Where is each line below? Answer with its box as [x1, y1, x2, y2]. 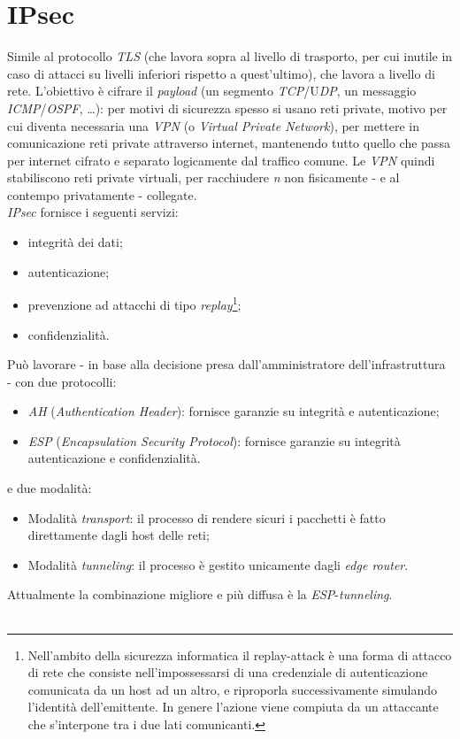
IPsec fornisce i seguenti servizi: [7, 203, 179, 221]
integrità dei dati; [27, 233, 123, 251]
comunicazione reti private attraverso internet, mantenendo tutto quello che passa [7, 134, 450, 152]
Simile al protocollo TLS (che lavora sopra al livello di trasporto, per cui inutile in [7, 47, 453, 65]
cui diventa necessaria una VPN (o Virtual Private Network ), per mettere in [7, 116, 420, 135]
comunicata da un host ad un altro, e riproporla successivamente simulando [27, 680, 437, 698]
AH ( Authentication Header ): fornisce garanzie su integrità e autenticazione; [27, 402, 440, 420]
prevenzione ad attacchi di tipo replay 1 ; [27, 293, 241, 313]
